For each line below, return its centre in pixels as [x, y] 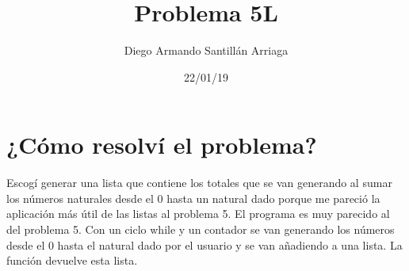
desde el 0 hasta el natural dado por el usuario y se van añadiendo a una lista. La [204, 244]
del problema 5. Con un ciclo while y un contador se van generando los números [201, 229]
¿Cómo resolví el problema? [162, 145]
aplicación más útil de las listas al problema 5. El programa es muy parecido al [198, 214]
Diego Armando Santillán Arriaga [206, 50]
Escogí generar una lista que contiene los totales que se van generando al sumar [199, 183]
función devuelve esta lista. [72, 260]
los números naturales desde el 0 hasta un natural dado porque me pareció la [193, 198]
